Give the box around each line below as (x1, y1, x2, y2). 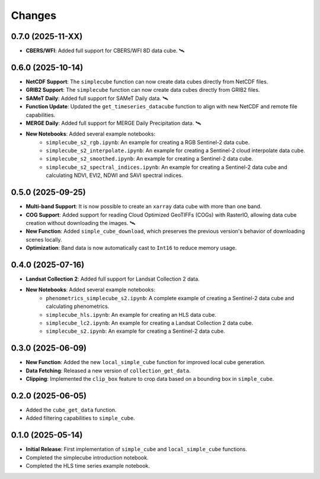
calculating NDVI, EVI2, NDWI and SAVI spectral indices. (46, 172, 183, 179)
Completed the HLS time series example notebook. (25, 462, 151, 470)
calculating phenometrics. (46, 303, 110, 310)
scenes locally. (25, 236, 62, 243)
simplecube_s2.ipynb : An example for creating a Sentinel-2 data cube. (46, 327, 225, 335)
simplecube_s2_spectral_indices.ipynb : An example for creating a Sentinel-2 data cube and (46, 163, 287, 171)
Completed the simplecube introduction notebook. (25, 454, 149, 461)
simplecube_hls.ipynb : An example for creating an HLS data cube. (46, 311, 216, 318)
